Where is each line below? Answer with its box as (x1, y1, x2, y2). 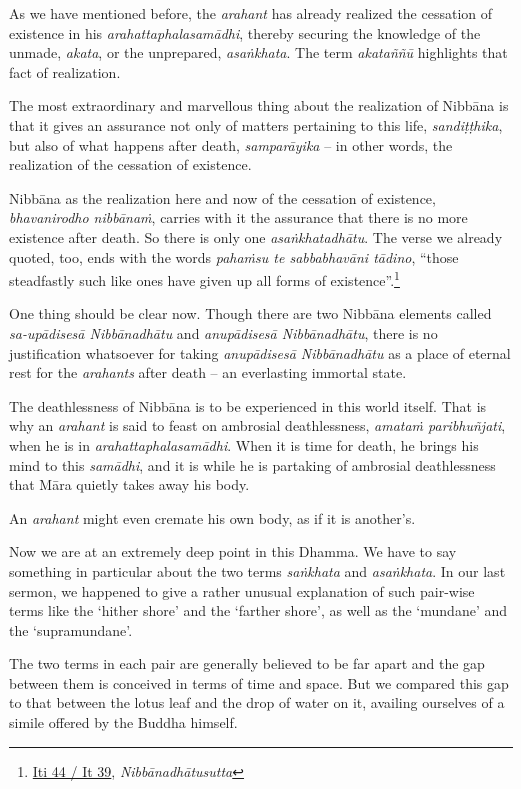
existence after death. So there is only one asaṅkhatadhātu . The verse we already (9, 226, 503, 247)
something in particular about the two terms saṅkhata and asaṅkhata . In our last (9, 560, 506, 581)
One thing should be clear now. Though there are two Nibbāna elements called (9, 303, 492, 324)
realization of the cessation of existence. (9, 154, 252, 175)
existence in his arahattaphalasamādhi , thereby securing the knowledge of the (9, 22, 481, 43)
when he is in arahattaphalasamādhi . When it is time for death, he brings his (9, 434, 479, 455)
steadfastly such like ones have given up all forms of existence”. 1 (9, 267, 400, 290)
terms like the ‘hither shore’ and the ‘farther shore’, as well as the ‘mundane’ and (9, 600, 508, 621)
